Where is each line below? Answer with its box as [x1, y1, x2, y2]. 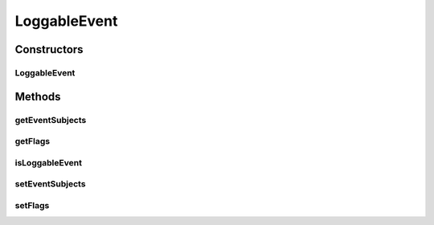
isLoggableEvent [14, 157, 82, 168]
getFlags [14, 136, 51, 147]
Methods [14, 89, 61, 104]
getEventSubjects [14, 114, 87, 125]
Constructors [14, 43, 84, 56]
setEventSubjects [14, 178, 86, 190]
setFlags [14, 199, 50, 211]
